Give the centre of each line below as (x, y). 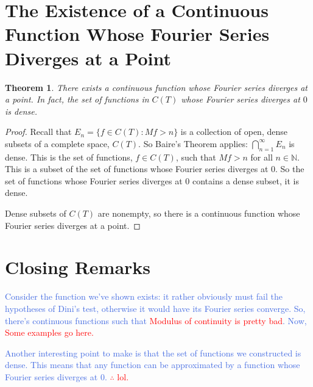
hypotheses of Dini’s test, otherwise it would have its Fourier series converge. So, (155, 308)
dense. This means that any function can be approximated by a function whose (153, 365)
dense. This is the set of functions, (69, 157)
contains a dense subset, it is (246, 180)
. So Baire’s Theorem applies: (193, 143)
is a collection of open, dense (234, 132)
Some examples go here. (49, 332)
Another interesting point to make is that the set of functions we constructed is (153, 353)
